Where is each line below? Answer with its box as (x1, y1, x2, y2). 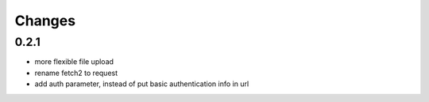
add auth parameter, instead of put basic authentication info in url (34, 79, 249, 89)
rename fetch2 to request (34, 68, 118, 77)
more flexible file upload (34, 57, 114, 66)
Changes (14, 12, 75, 29)
